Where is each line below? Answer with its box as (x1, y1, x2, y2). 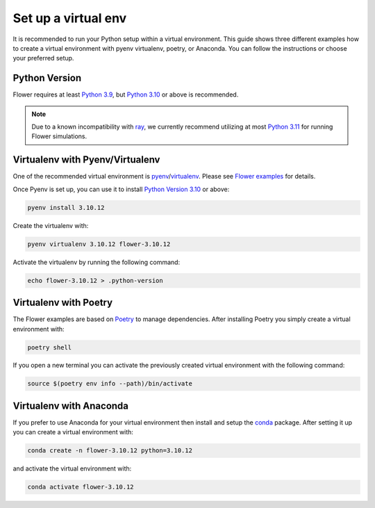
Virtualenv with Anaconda (12, 400, 128, 411)
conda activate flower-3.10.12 (27, 483, 135, 491)
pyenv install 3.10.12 (27, 204, 105, 211)
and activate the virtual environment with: (12, 464, 132, 473)
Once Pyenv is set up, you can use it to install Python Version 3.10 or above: (12, 185, 230, 193)
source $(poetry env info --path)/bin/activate (27, 379, 192, 388)
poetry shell (27, 343, 72, 351)
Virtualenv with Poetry (12, 297, 113, 309)
